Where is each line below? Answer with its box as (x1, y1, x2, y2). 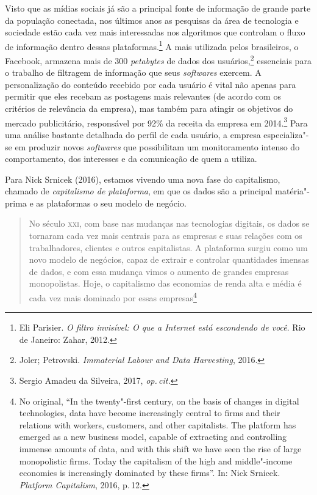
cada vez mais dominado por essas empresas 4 (29, 290, 197, 304)
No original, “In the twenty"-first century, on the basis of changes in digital (19, 394, 299, 407)
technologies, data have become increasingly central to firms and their (19, 406, 280, 419)
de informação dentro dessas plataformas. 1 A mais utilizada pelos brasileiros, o (5, 38, 299, 53)
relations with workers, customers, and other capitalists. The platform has (19, 418, 296, 431)
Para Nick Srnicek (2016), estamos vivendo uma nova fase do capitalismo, (5, 172, 280, 185)
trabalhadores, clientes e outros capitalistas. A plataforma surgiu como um (29, 241, 308, 254)
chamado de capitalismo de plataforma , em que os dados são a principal (5, 185, 272, 197)
